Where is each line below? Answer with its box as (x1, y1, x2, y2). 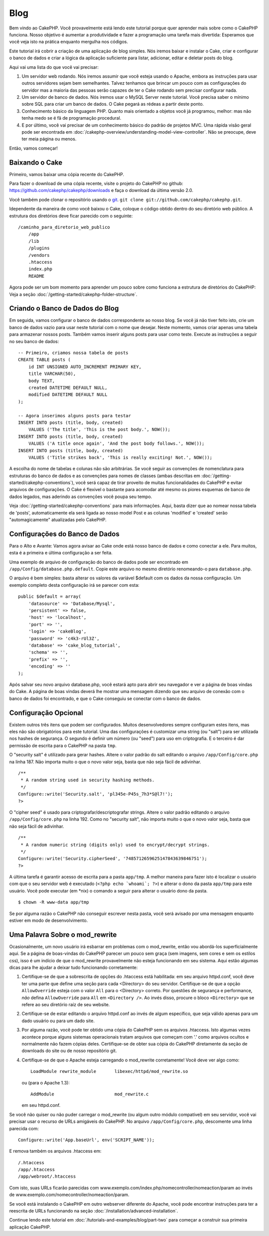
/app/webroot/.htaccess (18, 1174, 76, 1179)
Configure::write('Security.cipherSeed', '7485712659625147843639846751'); (18, 856, 207, 862)
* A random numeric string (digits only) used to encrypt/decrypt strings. (20, 842, 210, 848)
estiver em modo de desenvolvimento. (9, 917, 88, 923)
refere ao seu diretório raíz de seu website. (21, 1002, 110, 1008)
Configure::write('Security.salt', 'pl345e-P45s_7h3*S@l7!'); (18, 791, 173, 797)
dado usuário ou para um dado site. (21, 1018, 95, 1024)
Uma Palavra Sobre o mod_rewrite (9, 930, 117, 939)
